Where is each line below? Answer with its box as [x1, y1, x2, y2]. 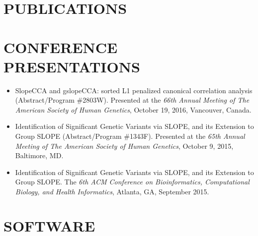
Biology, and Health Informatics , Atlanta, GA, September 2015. [15, 186, 209, 197]
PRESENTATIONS [3, 56, 140, 76]
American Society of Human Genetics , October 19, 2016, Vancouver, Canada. [15, 104, 252, 115]
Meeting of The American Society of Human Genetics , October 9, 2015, [15, 140, 234, 151]
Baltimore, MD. [15, 150, 64, 161]
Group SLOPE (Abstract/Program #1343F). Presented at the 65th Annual [15, 131, 245, 141]
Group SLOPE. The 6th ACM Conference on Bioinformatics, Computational [15, 177, 250, 187]
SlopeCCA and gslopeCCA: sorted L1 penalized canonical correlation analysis [15, 85, 253, 95]
